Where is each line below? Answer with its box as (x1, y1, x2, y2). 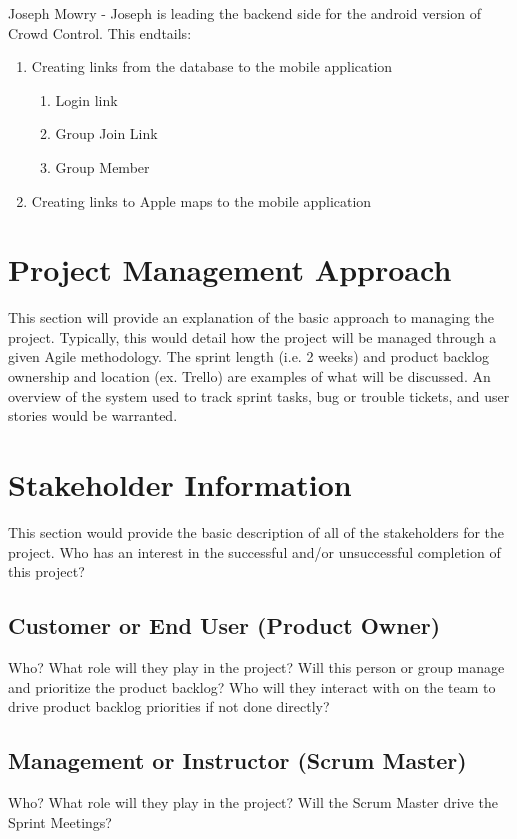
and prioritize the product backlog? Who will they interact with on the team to (8, 676, 496, 697)
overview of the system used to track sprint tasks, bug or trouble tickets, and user (8, 385, 510, 406)
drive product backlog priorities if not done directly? (8, 696, 330, 717)
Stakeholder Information (8, 464, 352, 505)
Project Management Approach (8, 249, 452, 290)
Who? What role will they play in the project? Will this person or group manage (8, 656, 505, 677)
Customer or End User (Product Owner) (8, 610, 441, 641)
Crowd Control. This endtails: (8, 22, 192, 43)
